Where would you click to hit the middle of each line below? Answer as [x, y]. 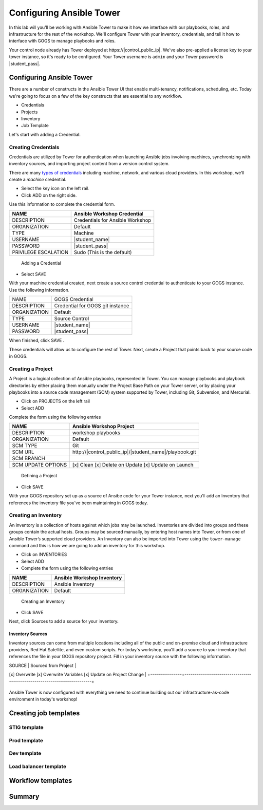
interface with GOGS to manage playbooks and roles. [62, 41]
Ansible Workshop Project [103, 426]
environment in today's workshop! [43, 699]
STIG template [26, 727]
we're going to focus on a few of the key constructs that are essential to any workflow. [96, 96]
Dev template [25, 753]
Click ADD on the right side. [49, 195]
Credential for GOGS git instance [92, 306]
